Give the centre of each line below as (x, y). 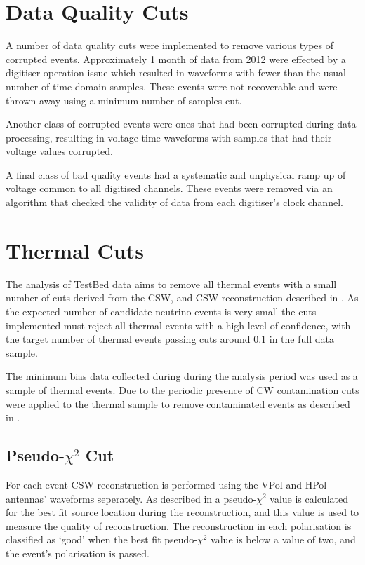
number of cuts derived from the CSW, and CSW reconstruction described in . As (182, 298)
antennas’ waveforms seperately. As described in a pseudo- (131, 498)
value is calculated (309, 498)
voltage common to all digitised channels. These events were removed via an (169, 188)
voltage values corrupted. (59, 151)
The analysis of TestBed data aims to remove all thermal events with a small (171, 284)
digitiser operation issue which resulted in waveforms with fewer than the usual (176, 73)
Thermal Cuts (75, 250)
